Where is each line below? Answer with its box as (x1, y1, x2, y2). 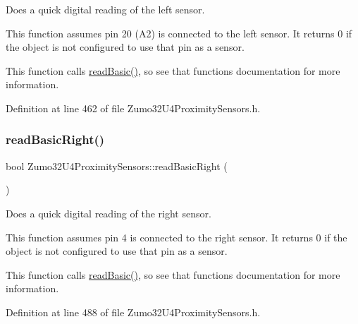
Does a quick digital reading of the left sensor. (6, 2, 205, 16)
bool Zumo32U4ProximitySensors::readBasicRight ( (6, 158, 228, 173)
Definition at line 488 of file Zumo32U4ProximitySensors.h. (6, 304, 261, 319)
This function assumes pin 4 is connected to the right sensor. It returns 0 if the (6, 229, 347, 244)
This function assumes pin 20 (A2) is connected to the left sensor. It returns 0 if (6, 25, 352, 40)
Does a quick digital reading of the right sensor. (6, 205, 211, 220)
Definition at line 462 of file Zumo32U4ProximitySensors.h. (6, 100, 261, 115)
